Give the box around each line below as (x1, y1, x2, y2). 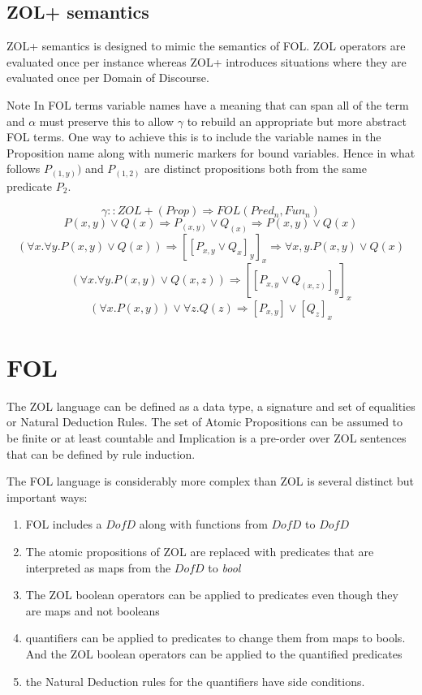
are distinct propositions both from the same (144, 160, 367, 177)
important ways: (6, 488, 88, 505)
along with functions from (139, 516, 268, 533)
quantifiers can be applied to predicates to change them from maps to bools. (25, 629, 406, 646)
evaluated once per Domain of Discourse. (6, 69, 209, 86)
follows (6, 160, 41, 177)
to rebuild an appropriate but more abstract (187, 112, 407, 129)
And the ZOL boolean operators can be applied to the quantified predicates (25, 645, 403, 662)
